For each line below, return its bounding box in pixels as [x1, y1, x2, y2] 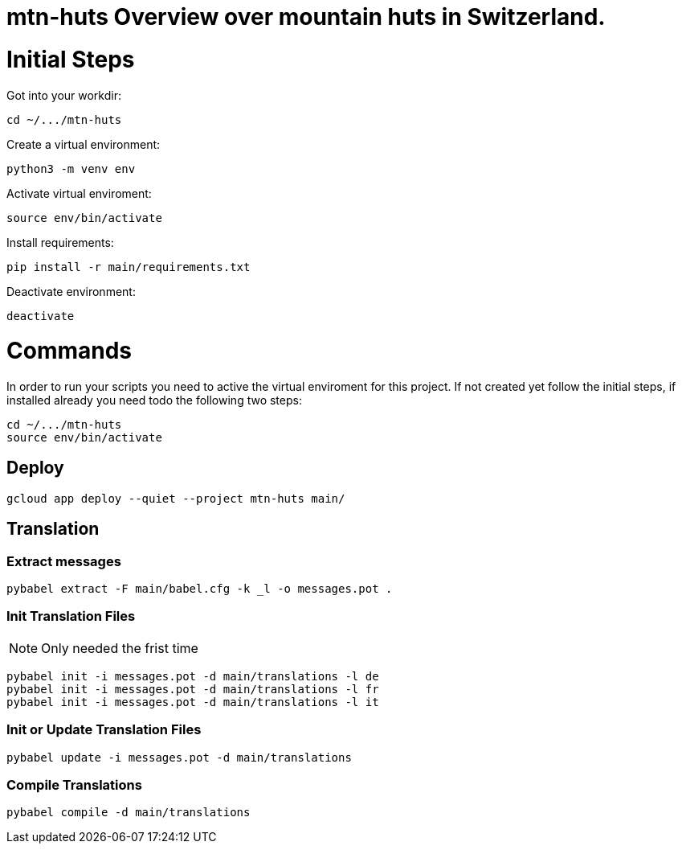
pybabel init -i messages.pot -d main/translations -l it [6, 695, 379, 708]
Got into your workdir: [6, 88, 121, 102]
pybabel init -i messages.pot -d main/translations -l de [6, 669, 379, 683]
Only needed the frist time [41, 639, 198, 656]
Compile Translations [6, 776, 142, 793]
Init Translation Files [6, 608, 136, 625]
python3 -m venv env [6, 162, 136, 175]
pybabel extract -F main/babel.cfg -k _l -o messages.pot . [6, 582, 393, 596]
